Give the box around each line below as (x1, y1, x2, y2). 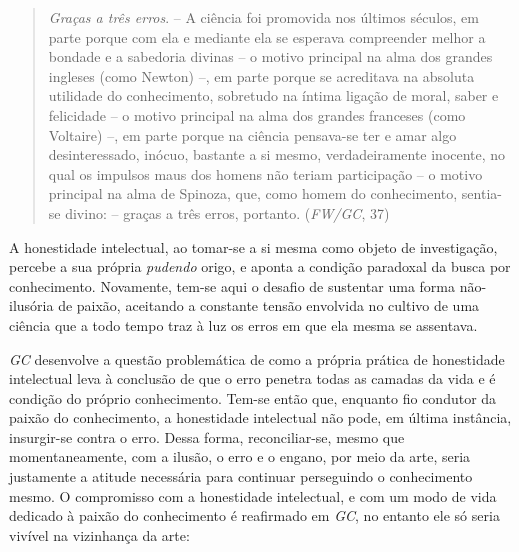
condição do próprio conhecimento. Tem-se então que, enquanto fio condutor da (9, 387, 497, 408)
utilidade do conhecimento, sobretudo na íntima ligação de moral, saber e (48, 85, 499, 106)
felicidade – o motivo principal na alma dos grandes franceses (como (48, 104, 466, 125)
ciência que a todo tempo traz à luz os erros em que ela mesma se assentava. (9, 314, 478, 335)
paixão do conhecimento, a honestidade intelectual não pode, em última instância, (9, 407, 512, 428)
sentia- (461, 183, 502, 204)
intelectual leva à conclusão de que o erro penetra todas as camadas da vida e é (9, 368, 496, 389)
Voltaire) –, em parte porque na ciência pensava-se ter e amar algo (48, 124, 457, 145)
